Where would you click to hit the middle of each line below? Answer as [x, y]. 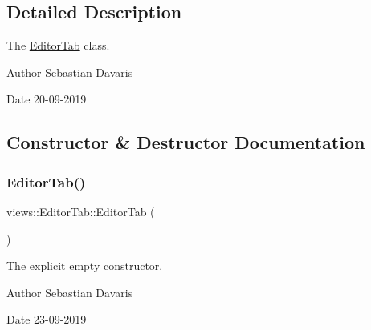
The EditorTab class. [58, 45]
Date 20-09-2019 [47, 99]
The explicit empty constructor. [85, 266]
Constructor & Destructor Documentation [186, 142]
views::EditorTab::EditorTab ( [81, 211]
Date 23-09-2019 [47, 319]
